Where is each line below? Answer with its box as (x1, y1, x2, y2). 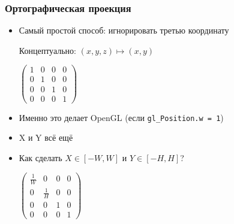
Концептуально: (19, 44, 76, 56)
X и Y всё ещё (19, 131, 73, 144)
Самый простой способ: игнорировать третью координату (19, 24, 229, 37)
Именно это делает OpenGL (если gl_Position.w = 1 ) (19, 111, 224, 123)
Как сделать (19, 151, 62, 164)
